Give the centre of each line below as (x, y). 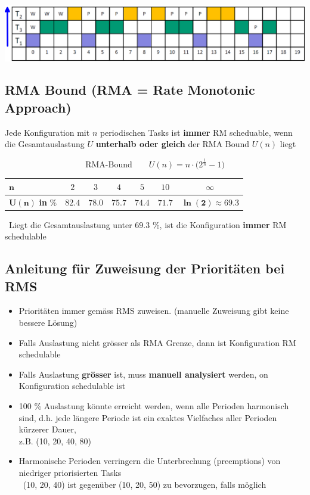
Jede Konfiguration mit (47, 132)
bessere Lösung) (48, 323)
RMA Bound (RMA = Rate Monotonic (130, 90)
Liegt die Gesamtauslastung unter (70, 224)
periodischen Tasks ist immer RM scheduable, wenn (196, 132)
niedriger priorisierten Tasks (70, 472)
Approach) (38, 107)
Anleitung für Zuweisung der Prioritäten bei (145, 268)
